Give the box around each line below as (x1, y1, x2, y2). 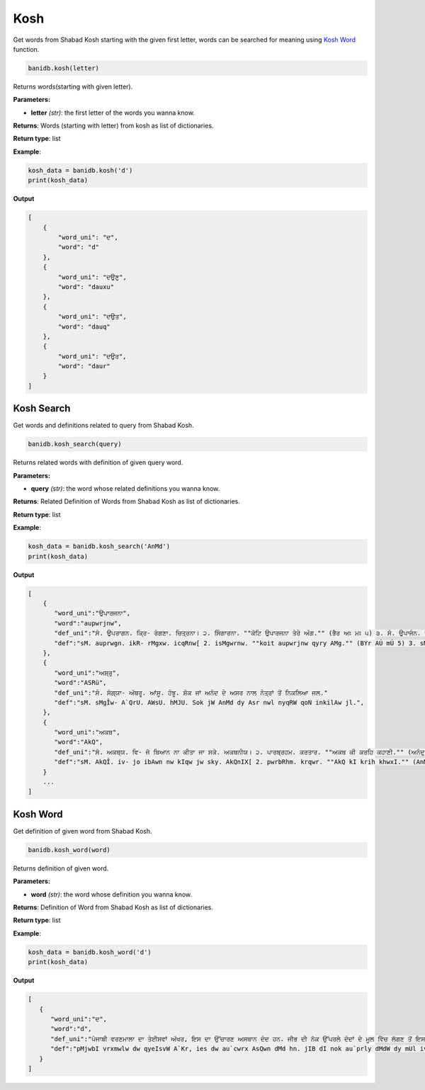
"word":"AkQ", (54, 738, 103, 746)
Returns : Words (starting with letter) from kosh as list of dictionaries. (13, 121, 214, 130)
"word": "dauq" (57, 322, 111, 331)
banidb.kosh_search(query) (28, 440, 122, 448)
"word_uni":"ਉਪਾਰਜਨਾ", (54, 609, 131, 618)
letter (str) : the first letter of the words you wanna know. (30, 108, 195, 117)
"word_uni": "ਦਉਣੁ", (57, 273, 127, 281)
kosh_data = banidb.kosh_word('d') (28, 948, 152, 956)
